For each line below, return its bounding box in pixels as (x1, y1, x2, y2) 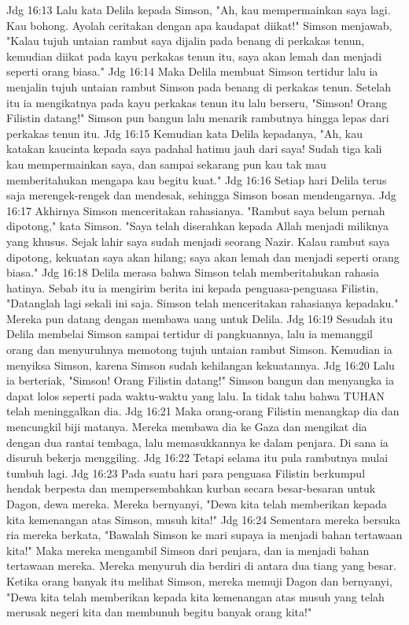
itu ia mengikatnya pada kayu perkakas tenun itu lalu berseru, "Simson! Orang (6, 94, 388, 110)
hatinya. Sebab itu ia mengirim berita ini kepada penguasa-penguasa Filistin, (6, 279, 379, 296)
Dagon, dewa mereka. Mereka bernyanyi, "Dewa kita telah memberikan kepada (6, 496, 387, 512)
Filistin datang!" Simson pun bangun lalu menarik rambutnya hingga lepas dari (6, 110, 389, 126)
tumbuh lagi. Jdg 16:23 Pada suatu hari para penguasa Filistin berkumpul (6, 464, 366, 481)
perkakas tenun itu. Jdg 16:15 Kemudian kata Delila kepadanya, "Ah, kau (6, 125, 363, 141)
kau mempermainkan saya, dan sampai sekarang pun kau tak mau (6, 155, 326, 172)
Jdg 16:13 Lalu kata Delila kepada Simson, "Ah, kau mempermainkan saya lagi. (6, 2, 391, 17)
